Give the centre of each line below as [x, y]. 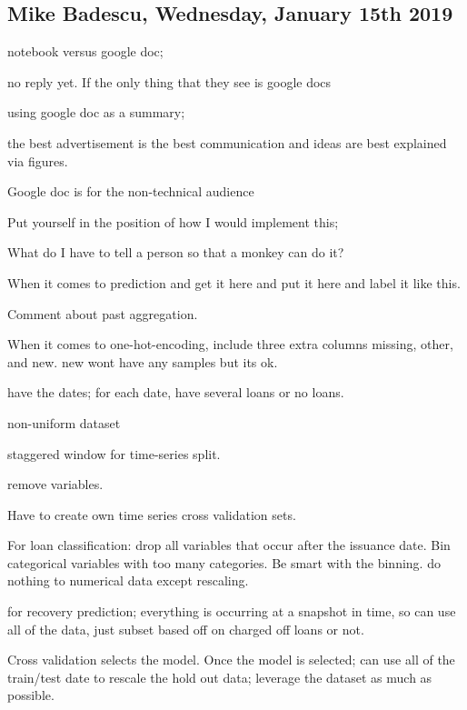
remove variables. [55, 484]
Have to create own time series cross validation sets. [152, 514]
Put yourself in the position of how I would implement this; [173, 221]
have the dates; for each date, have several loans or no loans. [176, 392]
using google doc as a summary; [96, 112]
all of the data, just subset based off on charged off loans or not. [186, 629]
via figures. [38, 160]
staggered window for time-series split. [114, 453]
